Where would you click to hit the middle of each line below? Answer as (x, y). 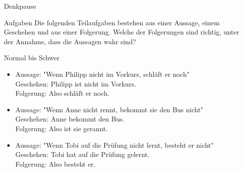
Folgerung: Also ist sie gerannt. (62, 128)
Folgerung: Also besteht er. (55, 163)
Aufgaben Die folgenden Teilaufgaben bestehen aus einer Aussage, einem (112, 22)
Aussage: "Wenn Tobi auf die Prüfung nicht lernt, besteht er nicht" (114, 145)
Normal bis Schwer (32, 58)
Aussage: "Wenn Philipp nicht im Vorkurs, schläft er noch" (102, 74)
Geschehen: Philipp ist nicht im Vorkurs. (76, 83)
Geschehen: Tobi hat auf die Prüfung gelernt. (82, 154)
